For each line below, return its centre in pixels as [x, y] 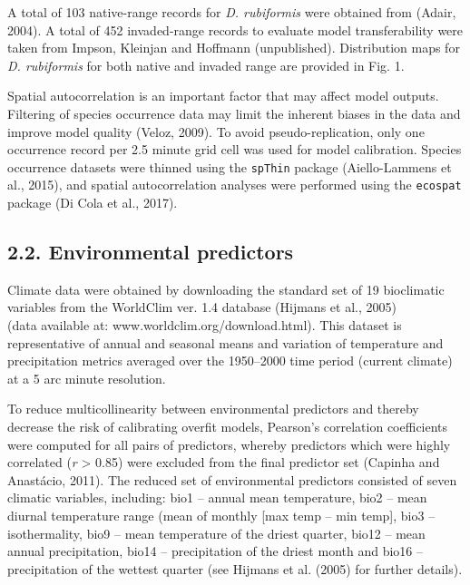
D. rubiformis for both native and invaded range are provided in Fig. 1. [206, 65]
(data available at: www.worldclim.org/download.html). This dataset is [205, 325]
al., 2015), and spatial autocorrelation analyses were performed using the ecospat [235, 185]
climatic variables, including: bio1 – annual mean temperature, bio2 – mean [217, 497]
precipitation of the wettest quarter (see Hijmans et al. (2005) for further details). [235, 568]
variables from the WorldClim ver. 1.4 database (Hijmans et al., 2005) [202, 307]
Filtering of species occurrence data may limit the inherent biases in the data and [234, 113]
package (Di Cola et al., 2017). [93, 203]
